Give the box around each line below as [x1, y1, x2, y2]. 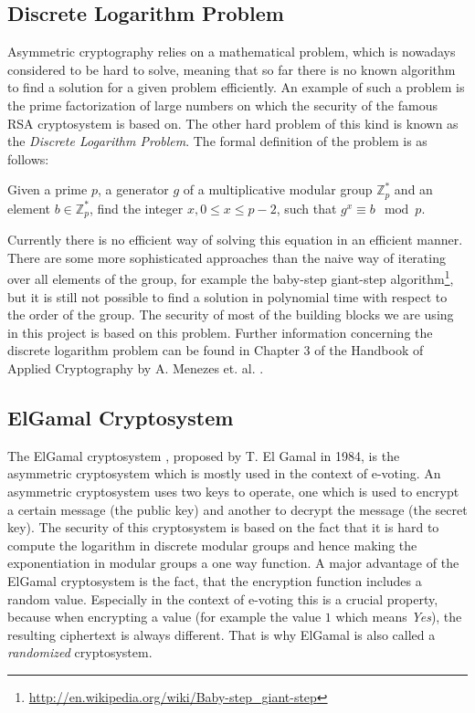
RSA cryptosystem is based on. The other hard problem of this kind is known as [7, 113, 459, 132]
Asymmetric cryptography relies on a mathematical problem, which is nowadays [7, 42, 456, 61]
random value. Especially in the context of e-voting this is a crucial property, [7, 589, 438, 608]
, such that [276, 198, 337, 217]
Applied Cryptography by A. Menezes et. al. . [7, 359, 264, 378]
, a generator [97, 180, 169, 199]
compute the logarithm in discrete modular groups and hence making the [7, 535, 417, 554]
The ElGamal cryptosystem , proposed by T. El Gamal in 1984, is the [7, 446, 400, 465]
